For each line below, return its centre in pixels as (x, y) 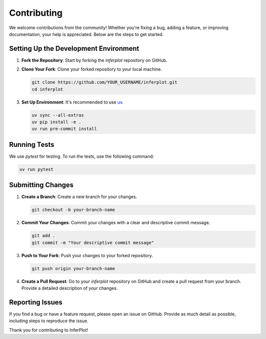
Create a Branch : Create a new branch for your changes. (79, 197)
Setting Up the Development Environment (74, 49)
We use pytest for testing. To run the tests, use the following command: (82, 156)
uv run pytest (36, 169)
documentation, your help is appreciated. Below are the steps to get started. (86, 34)
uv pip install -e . (56, 122)
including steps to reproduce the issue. (49, 321)
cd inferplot (48, 89)
